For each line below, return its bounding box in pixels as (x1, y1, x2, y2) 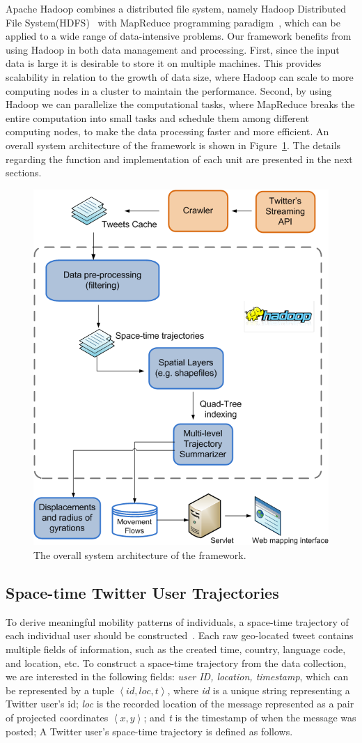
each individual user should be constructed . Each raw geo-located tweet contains (6, 628, 354, 643)
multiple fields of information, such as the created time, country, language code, (6, 641, 346, 656)
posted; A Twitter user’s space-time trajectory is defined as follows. (6, 723, 293, 738)
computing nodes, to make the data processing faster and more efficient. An (6, 124, 329, 139)
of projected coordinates (6, 710, 109, 724)
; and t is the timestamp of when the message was (143, 710, 356, 724)
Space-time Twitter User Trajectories (6, 581, 279, 603)
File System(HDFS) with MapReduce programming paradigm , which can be (6, 15, 340, 29)
